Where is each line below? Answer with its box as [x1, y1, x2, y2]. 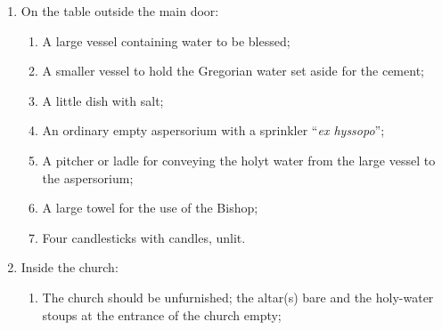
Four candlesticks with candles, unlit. [42, 228, 246, 246]
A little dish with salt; [42, 91, 164, 109]
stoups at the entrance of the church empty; [42, 305, 282, 324]
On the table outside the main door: [20, 2, 219, 20]
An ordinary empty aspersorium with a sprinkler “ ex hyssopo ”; [42, 121, 385, 140]
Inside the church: [20, 258, 119, 277]
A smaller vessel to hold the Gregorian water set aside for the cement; [42, 61, 424, 80]
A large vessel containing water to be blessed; [42, 31, 291, 50]
